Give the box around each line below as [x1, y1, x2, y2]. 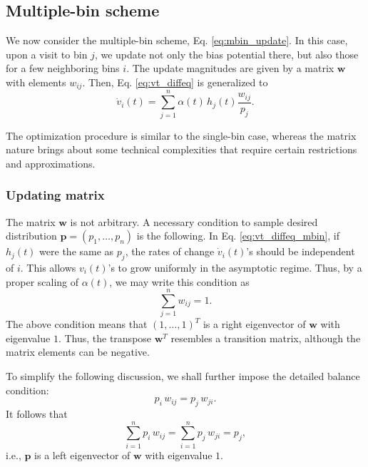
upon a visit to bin [6, 46, 88, 61]
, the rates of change [125, 244, 215, 259]
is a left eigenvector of [34, 447, 131, 462]
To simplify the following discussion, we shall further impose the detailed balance [6, 369, 360, 384]
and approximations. [6, 155, 96, 170]
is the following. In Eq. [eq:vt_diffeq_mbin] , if [136, 228, 339, 243]
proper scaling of [6, 274, 79, 289]
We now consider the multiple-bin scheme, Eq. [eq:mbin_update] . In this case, [6, 33, 348, 48]
